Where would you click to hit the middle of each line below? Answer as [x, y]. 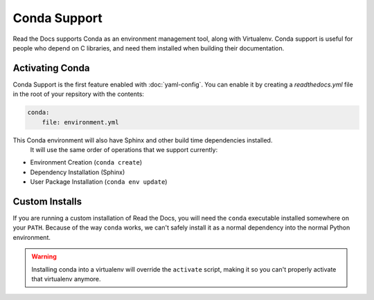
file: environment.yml [80, 122]
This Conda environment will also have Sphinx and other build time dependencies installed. [143, 140]
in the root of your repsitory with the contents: [79, 94]
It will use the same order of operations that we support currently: [124, 149]
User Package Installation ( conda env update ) [99, 182]
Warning [44, 256]
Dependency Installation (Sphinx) [78, 172]
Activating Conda [51, 68]
